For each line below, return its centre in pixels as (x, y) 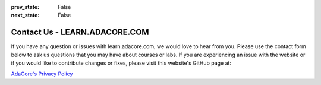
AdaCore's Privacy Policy (42, 74)
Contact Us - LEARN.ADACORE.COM (80, 32)
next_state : (25, 15)
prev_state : (25, 7)
